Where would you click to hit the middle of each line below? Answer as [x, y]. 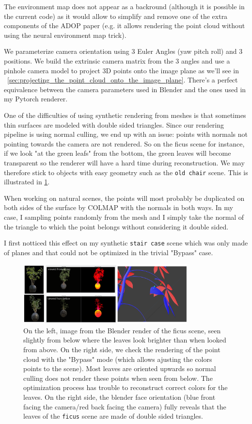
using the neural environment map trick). [65, 35]
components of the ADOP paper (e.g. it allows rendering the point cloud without [125, 25]
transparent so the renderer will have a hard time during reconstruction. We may [124, 162]
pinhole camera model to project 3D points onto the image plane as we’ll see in [122, 70]
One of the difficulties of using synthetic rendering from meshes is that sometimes [125, 115]
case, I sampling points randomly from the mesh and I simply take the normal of [124, 217]
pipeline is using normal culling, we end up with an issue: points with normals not [126, 134]
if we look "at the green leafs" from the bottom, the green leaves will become [118, 153]
